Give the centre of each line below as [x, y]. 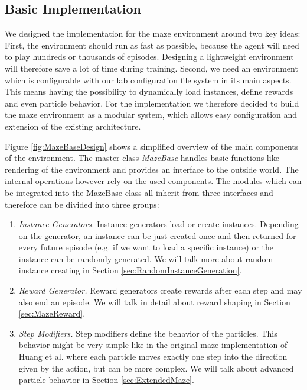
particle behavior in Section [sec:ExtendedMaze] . [106, 380]
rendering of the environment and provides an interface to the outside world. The [152, 169]
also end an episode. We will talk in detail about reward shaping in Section [154, 302]
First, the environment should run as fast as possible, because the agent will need [152, 45]
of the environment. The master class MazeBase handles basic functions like [142, 158]
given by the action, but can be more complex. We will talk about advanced [156, 368]
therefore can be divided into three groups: [82, 204]
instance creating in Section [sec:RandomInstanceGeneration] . [130, 270]
